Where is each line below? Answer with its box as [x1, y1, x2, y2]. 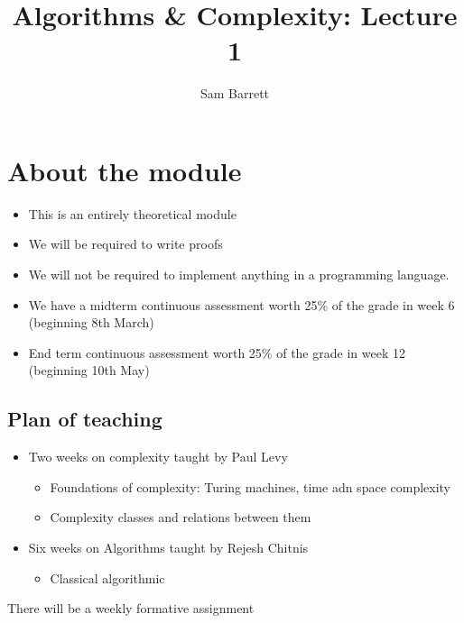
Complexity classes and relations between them [50, 508, 311, 527]
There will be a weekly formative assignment [7, 599, 255, 618]
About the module [7, 151, 242, 188]
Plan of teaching [7, 405, 162, 433]
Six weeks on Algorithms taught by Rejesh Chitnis [28, 537, 309, 556]
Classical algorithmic [50, 568, 165, 587]
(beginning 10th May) [28, 361, 150, 380]
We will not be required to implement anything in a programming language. [28, 265, 450, 284]
